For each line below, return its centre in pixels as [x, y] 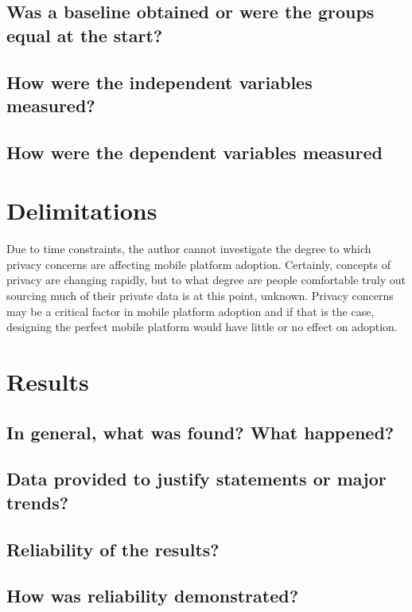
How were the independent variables [159, 82]
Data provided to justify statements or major [196, 479]
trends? [38, 502]
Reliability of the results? [113, 549]
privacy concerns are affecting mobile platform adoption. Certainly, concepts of [198, 264]
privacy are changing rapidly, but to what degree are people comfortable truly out [206, 280]
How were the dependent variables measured [194, 152]
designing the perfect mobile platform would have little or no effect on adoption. [202, 327]
